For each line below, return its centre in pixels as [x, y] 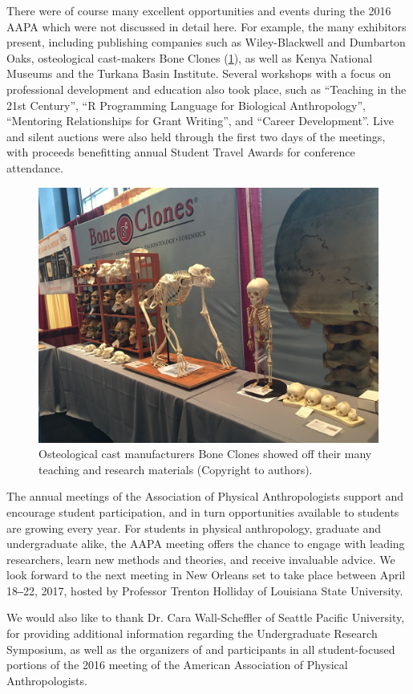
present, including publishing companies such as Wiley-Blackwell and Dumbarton [206, 42]
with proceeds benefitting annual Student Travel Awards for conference [181, 152]
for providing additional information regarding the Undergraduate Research [192, 633]
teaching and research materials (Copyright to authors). [176, 469]
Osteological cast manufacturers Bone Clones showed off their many [205, 454]
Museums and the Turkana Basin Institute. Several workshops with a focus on [199, 73]
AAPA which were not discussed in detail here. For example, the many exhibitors [206, 26]
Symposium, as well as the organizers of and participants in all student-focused [201, 649]
